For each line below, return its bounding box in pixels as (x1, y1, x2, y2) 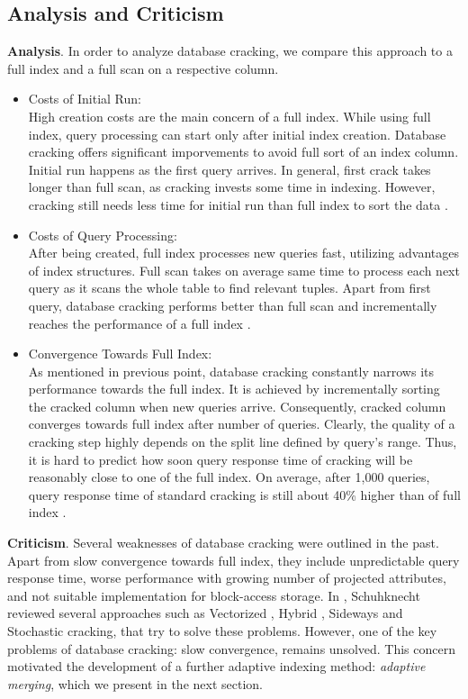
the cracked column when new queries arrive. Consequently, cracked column (28, 396, 446, 415)
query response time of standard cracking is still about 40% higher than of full (28, 485, 461, 504)
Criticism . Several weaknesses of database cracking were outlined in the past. (7, 533, 439, 552)
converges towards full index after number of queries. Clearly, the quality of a (28, 414, 455, 433)
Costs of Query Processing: (28, 225, 177, 244)
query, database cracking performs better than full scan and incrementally (28, 295, 437, 314)
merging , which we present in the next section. (7, 674, 263, 693)
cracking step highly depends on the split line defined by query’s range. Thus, (28, 432, 457, 451)
